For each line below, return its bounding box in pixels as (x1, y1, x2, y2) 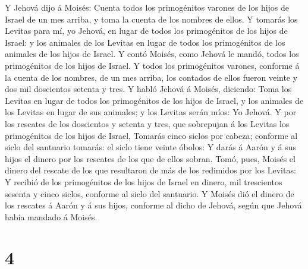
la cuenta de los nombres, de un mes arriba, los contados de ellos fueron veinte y (5, 71, 298, 83)
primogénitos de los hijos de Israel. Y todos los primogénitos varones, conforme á (5, 59, 300, 71)
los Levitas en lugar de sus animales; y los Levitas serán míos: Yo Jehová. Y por (5, 106, 297, 118)
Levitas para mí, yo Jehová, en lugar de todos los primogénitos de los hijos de (5, 24, 288, 37)
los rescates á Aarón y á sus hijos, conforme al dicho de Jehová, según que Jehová (5, 199, 302, 211)
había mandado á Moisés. (5, 210, 98, 223)
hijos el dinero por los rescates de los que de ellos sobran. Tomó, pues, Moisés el (5, 152, 296, 164)
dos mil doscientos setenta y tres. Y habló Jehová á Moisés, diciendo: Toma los (5, 83, 292, 95)
